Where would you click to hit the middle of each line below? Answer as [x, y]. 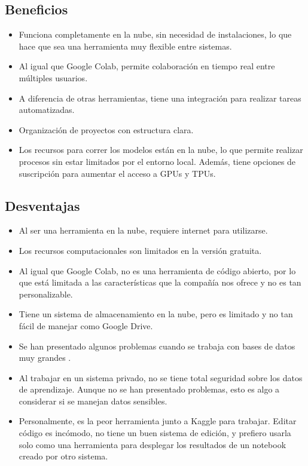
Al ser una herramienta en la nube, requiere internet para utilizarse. [143, 230]
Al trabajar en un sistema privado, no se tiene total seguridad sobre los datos [161, 377]
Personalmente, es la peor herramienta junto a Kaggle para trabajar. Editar [158, 421]
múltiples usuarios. [53, 77]
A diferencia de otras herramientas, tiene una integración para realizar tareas [160, 98]
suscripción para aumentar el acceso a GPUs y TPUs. [117, 173]
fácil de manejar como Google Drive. [86, 325]
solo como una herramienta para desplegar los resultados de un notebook [153, 444]
